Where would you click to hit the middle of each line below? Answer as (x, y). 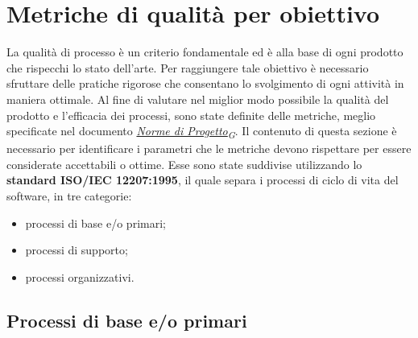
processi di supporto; (77, 250)
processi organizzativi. (80, 276)
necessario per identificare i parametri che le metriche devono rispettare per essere (209, 148)
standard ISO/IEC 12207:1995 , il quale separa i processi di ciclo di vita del (203, 180)
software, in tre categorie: (69, 196)
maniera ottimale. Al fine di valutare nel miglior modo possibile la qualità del (198, 99)
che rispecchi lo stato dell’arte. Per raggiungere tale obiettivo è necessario (188, 67)
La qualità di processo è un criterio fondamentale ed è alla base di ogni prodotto (205, 52)
